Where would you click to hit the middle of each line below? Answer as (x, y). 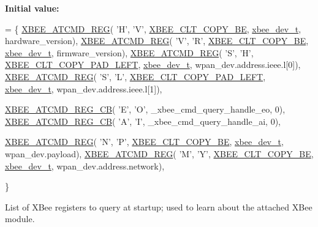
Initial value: (32, 8)
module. (20, 219)
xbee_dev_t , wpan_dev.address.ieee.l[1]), (84, 88)
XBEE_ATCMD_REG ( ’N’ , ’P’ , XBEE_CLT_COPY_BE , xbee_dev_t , (144, 142)
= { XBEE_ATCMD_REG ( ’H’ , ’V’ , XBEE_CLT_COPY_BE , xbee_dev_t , (153, 28)
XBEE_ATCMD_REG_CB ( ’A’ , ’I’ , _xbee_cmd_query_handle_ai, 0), (143, 121)
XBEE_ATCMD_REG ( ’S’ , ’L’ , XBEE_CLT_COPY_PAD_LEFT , (135, 76)
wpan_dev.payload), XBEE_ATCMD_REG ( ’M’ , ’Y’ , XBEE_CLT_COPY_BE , (159, 153)
